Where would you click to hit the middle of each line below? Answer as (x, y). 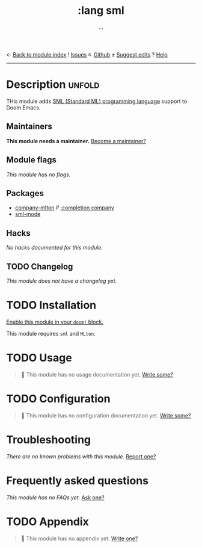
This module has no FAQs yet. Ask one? (55, 497)
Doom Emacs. (23, 107)
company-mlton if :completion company (64, 208)
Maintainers (29, 127)
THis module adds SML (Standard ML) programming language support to (97, 101)
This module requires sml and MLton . (51, 333)
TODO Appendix (47, 522)
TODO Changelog (40, 266)
